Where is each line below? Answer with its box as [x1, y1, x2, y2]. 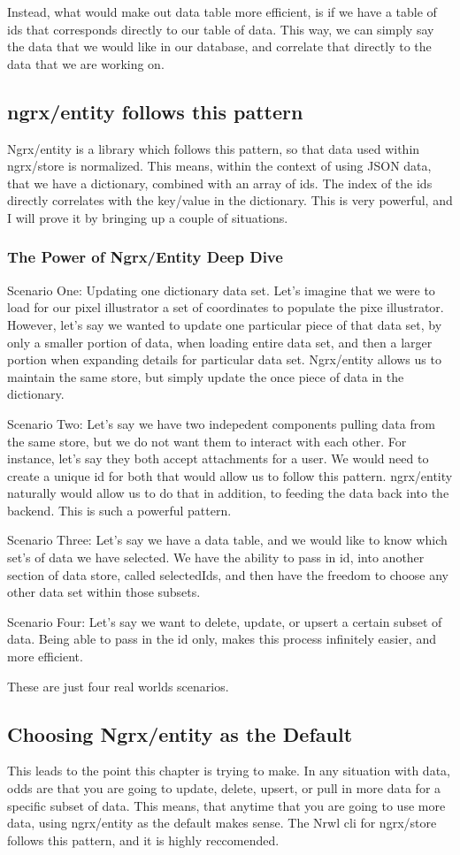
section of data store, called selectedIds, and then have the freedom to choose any [7, 565, 448, 584]
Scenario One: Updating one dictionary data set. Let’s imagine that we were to [7, 280, 435, 299]
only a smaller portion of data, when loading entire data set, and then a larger [7, 332, 433, 351]
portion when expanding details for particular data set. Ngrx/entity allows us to [7, 350, 441, 369]
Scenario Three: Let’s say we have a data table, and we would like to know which [7, 531, 448, 549]
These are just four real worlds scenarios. [7, 676, 229, 695]
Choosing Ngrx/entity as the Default [7, 720, 353, 747]
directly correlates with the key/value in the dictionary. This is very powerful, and [7, 191, 453, 210]
